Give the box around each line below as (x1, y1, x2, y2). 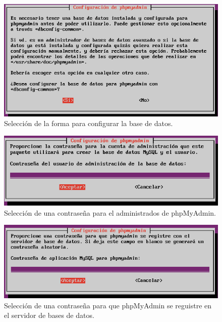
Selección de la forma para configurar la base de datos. (4, 118, 173, 129)
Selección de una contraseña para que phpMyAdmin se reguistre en (4, 300, 212, 310)
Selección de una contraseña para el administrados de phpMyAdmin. (4, 207, 216, 218)
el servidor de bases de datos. (4, 310, 94, 320)
